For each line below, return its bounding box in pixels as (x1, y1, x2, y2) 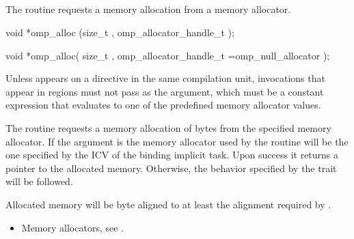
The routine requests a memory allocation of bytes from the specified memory (5, 120, 331, 135)
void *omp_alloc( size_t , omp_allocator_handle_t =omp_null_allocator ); (5, 48, 330, 62)
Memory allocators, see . (21, 220, 124, 234)
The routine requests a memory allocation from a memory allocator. (5, 2, 291, 16)
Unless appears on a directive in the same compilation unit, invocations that (5, 71, 325, 85)
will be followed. (5, 174, 73, 188)
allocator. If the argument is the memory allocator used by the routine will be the (5, 134, 349, 148)
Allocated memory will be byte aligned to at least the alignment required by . (5, 197, 331, 211)
